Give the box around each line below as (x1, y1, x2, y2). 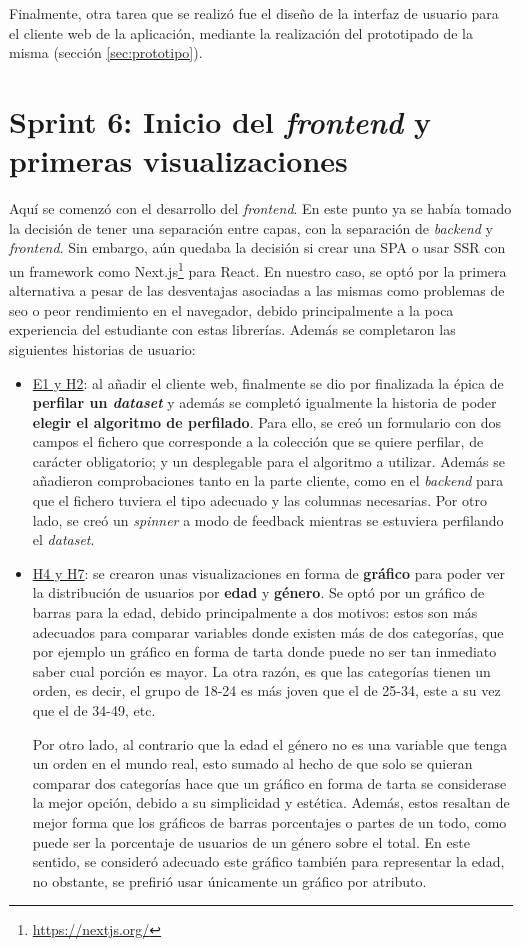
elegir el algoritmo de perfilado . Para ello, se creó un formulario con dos (32, 411, 501, 432)
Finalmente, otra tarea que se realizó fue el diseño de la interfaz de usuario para (9, 3, 499, 23)
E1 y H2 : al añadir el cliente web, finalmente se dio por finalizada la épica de (32, 372, 504, 393)
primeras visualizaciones (9, 140, 348, 181)
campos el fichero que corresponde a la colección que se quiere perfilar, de (32, 431, 484, 452)
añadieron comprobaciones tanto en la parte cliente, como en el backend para (32, 470, 504, 491)
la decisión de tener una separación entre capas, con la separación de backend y (9, 217, 493, 238)
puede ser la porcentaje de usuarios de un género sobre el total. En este (32, 831, 470, 852)
